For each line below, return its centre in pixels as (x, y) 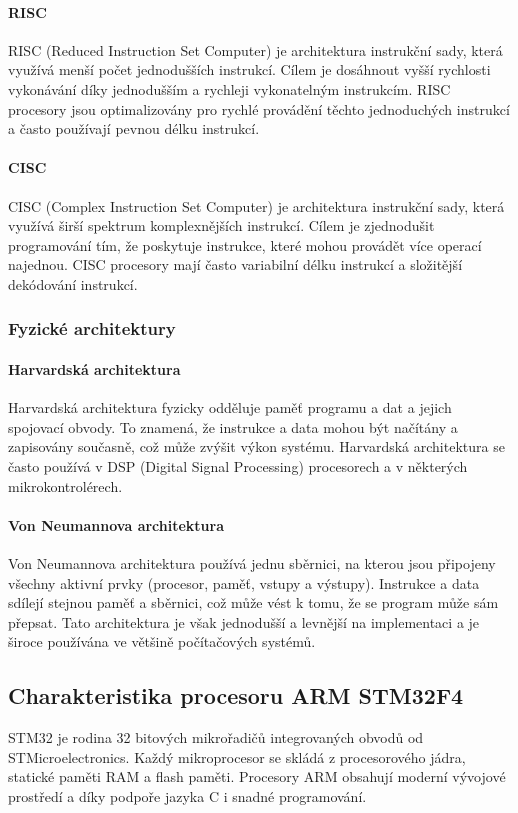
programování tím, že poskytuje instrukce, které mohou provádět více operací (245, 244)
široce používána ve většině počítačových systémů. (162, 641)
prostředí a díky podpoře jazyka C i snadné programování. (187, 795)
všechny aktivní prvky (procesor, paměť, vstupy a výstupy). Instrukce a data (244, 582)
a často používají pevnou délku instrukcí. (134, 128)
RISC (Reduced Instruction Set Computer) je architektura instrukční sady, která (255, 49)
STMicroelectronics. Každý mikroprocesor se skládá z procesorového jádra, (237, 756)
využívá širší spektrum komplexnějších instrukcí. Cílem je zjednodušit (221, 225)
